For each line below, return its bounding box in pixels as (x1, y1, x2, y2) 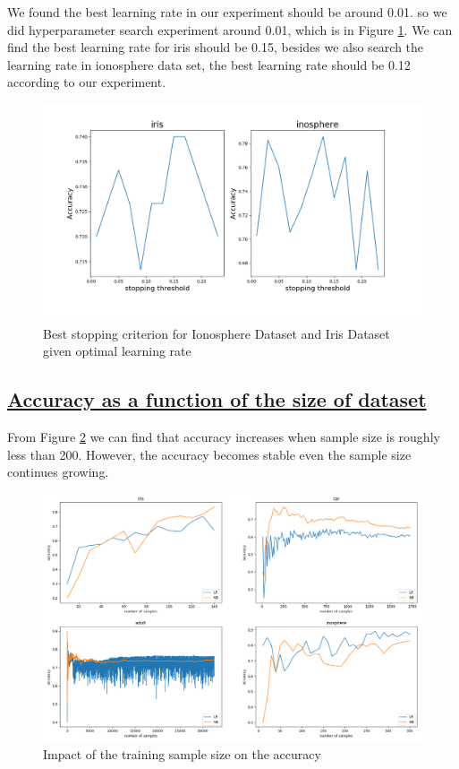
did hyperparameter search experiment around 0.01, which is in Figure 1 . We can (7, 20, 453, 39)
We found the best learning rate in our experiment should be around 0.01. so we (7, 3, 447, 21)
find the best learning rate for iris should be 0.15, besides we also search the (7, 38, 424, 56)
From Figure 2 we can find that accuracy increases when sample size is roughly (7, 428, 440, 446)
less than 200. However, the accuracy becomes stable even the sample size (7, 445, 412, 463)
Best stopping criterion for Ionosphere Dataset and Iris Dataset (43, 324, 390, 342)
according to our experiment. (7, 73, 166, 91)
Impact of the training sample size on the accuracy (43, 744, 321, 763)
